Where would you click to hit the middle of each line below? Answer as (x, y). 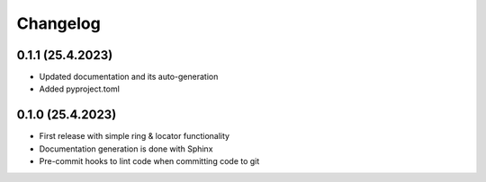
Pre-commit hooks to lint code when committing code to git (149, 161)
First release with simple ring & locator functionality (134, 136)
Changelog (58, 23)
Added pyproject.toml (80, 89)
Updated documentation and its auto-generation (129, 77)
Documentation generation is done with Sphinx (126, 149)
